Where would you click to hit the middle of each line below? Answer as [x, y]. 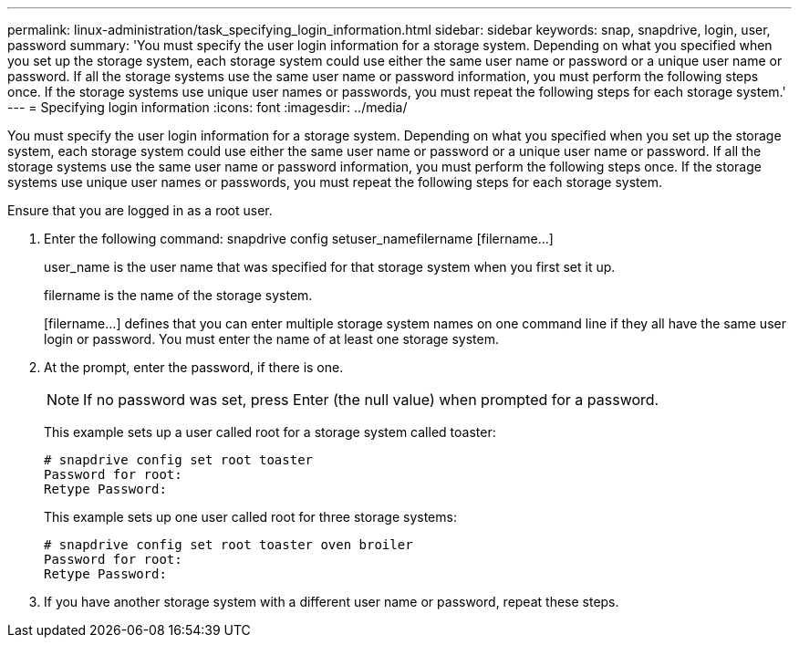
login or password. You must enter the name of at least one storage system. [272, 339]
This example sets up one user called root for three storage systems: [250, 517]
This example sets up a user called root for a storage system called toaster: [270, 432]
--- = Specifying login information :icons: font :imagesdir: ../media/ [208, 107]
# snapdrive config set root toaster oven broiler [228, 545]
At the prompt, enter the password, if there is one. [194, 367]
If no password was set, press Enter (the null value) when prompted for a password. [371, 400]
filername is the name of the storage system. [178, 295]
